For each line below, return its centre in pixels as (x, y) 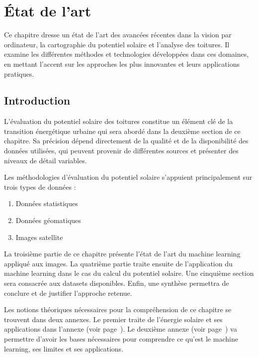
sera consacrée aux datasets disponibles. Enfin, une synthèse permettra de (117, 283)
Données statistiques (47, 203)
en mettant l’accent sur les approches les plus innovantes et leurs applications (122, 63)
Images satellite (39, 237)
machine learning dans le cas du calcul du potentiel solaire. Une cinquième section (129, 273)
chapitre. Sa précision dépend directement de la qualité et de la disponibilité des (126, 141)
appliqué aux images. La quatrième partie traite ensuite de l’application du (118, 263)
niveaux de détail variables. (45, 160)
